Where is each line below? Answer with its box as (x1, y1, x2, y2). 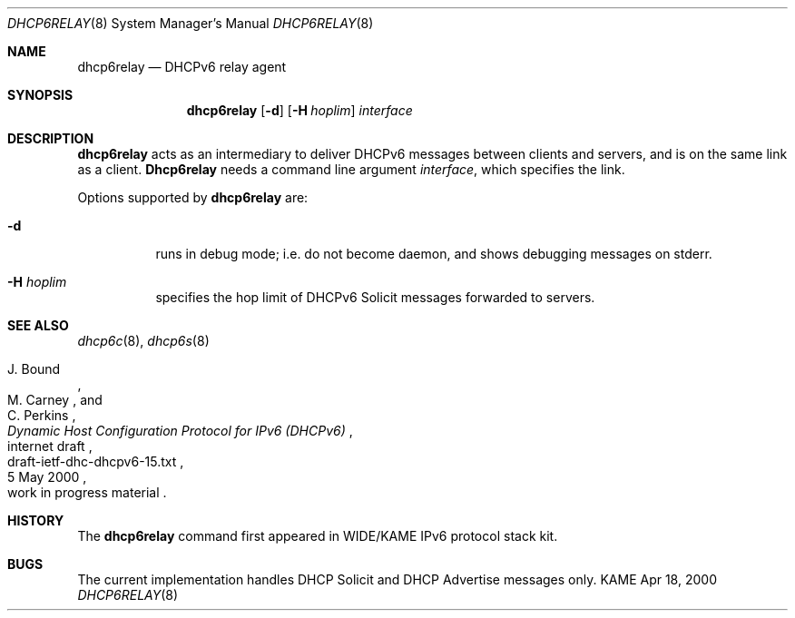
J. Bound (7, 361, 61, 377)
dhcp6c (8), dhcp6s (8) (77, 333, 210, 348)
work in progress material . (7, 485, 167, 500)
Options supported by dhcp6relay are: (77, 190, 309, 205)
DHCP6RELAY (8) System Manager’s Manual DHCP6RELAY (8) (7, 15, 374, 31)
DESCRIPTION (7, 131, 94, 146)
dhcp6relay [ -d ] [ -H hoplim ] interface (186, 103, 413, 118)
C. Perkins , (7, 407, 76, 423)
